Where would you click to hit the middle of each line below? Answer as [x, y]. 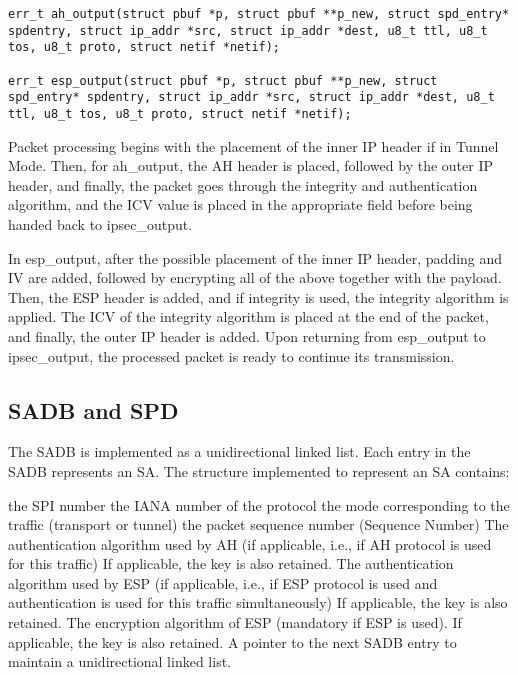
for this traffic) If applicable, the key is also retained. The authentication [231, 563]
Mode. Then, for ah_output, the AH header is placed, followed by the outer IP [250, 165]
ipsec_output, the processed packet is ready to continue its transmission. [231, 355]
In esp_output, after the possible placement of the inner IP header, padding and [255, 257]
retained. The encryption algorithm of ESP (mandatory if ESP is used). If [235, 622]
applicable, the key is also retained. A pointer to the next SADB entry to [232, 641]
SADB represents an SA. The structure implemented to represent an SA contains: [259, 470]
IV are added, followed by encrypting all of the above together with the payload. [255, 277]
